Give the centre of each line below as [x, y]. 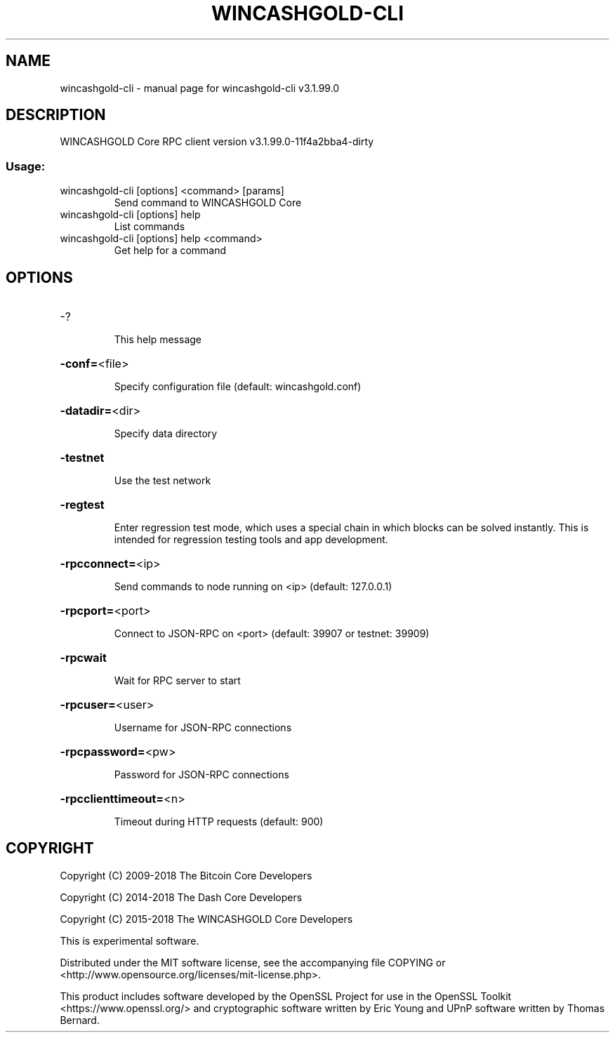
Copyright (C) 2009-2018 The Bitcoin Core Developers [186, 875]
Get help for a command [170, 251]
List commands [150, 227]
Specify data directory [166, 434]
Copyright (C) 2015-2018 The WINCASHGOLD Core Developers [206, 919]
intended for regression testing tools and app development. [251, 540]
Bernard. [80, 1020]
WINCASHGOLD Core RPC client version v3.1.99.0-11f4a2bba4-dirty [217, 142]
